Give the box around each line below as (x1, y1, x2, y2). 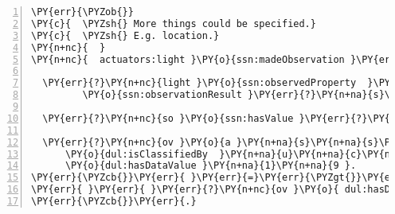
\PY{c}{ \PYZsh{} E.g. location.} (31, 29, 220, 41)
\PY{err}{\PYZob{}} (31, 6, 134, 18)
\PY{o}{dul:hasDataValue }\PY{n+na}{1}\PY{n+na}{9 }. (65, 160, 357, 172)
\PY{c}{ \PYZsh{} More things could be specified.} (31, 18, 316, 29)
